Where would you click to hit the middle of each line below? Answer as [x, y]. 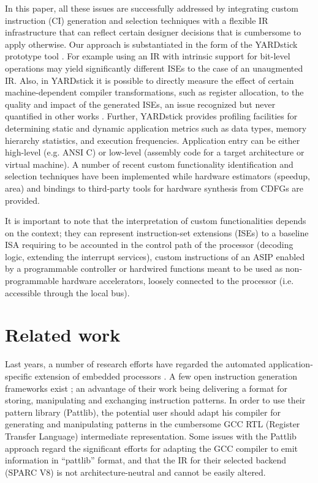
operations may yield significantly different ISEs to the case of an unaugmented [154, 68]
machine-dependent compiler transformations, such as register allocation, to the [154, 92]
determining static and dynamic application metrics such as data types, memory [156, 128]
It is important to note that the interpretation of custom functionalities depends [156, 221]
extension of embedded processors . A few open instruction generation [166, 376]
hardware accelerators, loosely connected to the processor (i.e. [178, 281]
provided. [22, 200]
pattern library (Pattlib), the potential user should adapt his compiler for [143, 412]
